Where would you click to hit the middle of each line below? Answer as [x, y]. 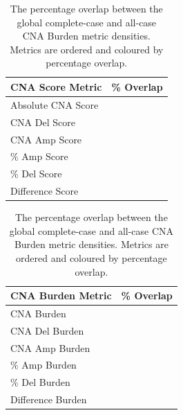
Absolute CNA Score [55, 104]
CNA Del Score [43, 122]
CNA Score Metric [56, 86]
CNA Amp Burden [50, 347]
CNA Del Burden [47, 330]
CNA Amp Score [46, 139]
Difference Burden [49, 399]
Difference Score [45, 191]
